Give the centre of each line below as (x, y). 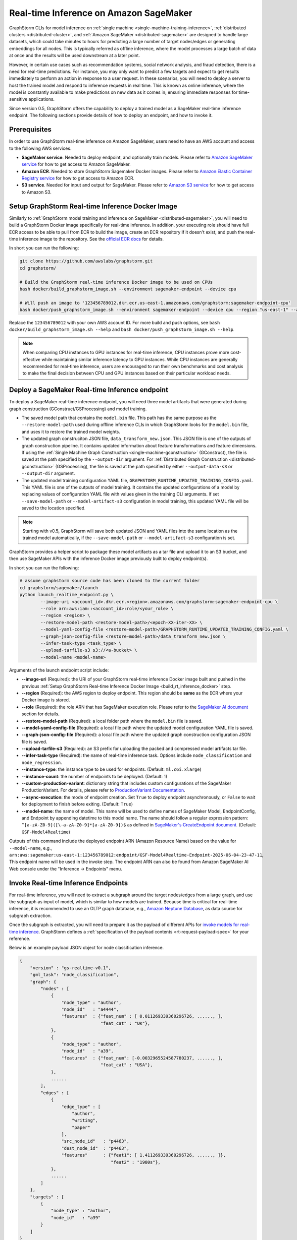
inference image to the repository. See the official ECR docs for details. (92, 239)
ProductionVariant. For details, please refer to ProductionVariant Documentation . (103, 790)
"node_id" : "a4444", (90, 1010)
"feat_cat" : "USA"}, (126, 1065)
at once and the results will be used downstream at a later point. (74, 56)
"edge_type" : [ (81, 1107)
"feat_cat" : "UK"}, (125, 1023)
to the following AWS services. (40, 148)
